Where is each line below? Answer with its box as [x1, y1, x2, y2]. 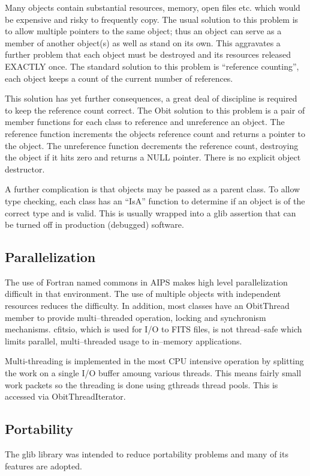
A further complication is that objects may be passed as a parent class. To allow [5, 183, 300, 195]
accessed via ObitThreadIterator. [5, 390, 126, 403]
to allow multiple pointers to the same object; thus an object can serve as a [5, 25, 282, 37]
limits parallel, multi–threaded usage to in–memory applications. [5, 334, 242, 347]
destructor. [5, 162, 45, 175]
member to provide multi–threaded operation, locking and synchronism [5, 311, 266, 323]
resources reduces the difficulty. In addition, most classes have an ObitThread [5, 299, 290, 312]
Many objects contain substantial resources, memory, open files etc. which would [5, 1, 300, 13]
